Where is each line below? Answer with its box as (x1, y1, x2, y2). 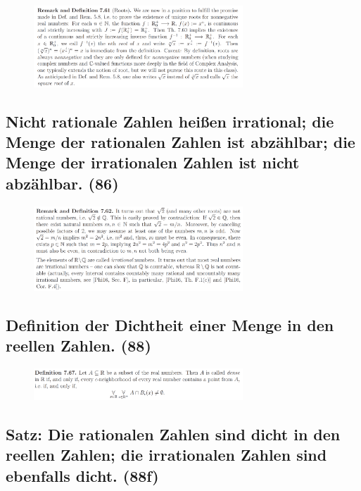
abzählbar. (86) (6, 172, 119, 194)
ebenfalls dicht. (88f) (6, 464, 159, 486)
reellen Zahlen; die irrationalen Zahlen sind (6, 444, 327, 466)
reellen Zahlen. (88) (6, 335, 151, 356)
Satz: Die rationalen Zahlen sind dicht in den (6, 423, 341, 445)
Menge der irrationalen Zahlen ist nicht (6, 151, 300, 173)
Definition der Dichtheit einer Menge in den (6, 313, 334, 335)
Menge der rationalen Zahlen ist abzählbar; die (6, 131, 355, 153)
